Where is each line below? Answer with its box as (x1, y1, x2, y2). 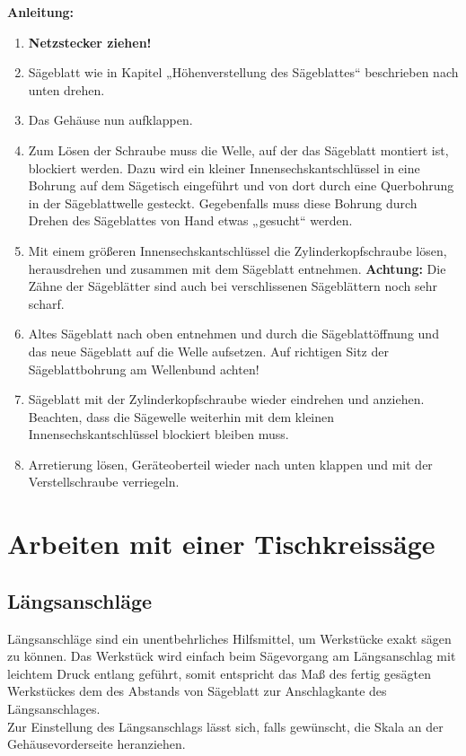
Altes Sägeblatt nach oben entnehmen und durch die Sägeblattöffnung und (28, 324, 439, 343)
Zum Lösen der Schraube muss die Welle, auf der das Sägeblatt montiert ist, (28, 140, 449, 159)
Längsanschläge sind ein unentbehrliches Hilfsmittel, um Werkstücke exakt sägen (7, 629, 452, 647)
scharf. (28, 294, 65, 312)
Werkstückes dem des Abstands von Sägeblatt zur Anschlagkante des (7, 681, 387, 700)
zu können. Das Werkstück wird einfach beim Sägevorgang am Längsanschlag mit (7, 646, 456, 665)
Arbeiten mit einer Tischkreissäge (7, 525, 435, 562)
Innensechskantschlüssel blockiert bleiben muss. (28, 425, 289, 444)
